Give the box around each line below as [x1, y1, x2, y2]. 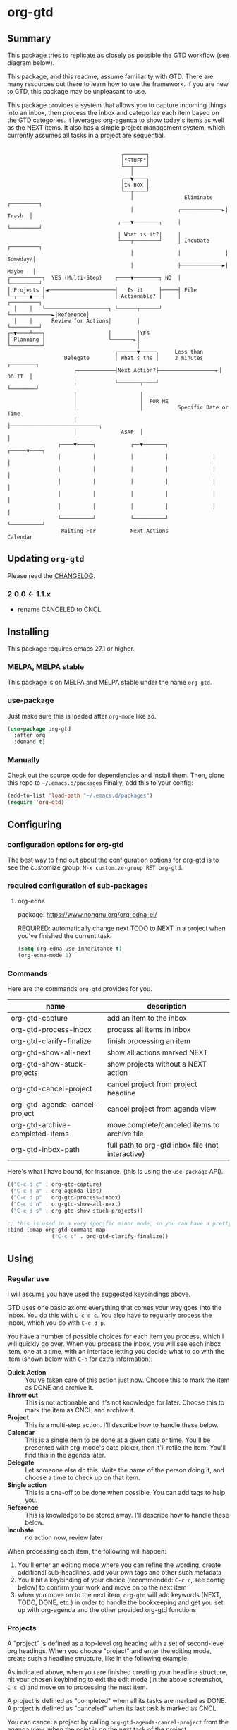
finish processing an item [107, 1036, 190, 1046]
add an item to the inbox [107, 1014, 187, 1023]
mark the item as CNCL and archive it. [25, 1405, 135, 1414]
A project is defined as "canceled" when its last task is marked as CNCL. [7, 1704, 219, 1712]
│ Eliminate [130, 194, 213, 201]
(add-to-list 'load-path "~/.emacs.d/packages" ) [7, 792, 153, 800]
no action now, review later [25, 1533, 104, 1542]
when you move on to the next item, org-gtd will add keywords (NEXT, [17, 1590, 222, 1599]
